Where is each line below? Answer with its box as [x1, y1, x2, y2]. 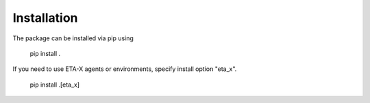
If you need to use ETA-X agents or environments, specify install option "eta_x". [12, 65, 237, 73]
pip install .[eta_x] [29, 80, 80, 89]
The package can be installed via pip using [12, 34, 134, 42]
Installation [12, 10, 78, 25]
